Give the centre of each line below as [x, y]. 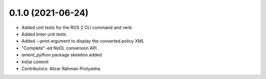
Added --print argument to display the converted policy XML [83, 41]
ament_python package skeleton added [62, 55]
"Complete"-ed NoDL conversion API [59, 48]
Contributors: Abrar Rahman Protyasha [61, 68]
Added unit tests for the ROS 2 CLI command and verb [77, 27]
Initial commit [35, 62]
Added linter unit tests [44, 34]
